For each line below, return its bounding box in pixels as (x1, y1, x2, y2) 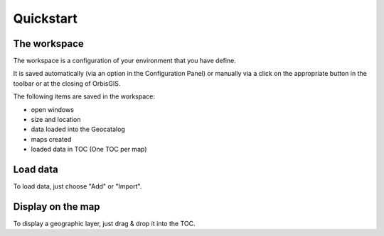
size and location (31, 116, 81, 124)
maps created (31, 135, 72, 143)
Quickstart (13, 11, 78, 26)
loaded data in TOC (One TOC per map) (31, 145, 147, 154)
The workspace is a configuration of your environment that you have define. (13, 57, 236, 65)
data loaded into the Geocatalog (31, 125, 126, 134)
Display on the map (13, 201, 100, 213)
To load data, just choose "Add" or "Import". (13, 182, 142, 191)
